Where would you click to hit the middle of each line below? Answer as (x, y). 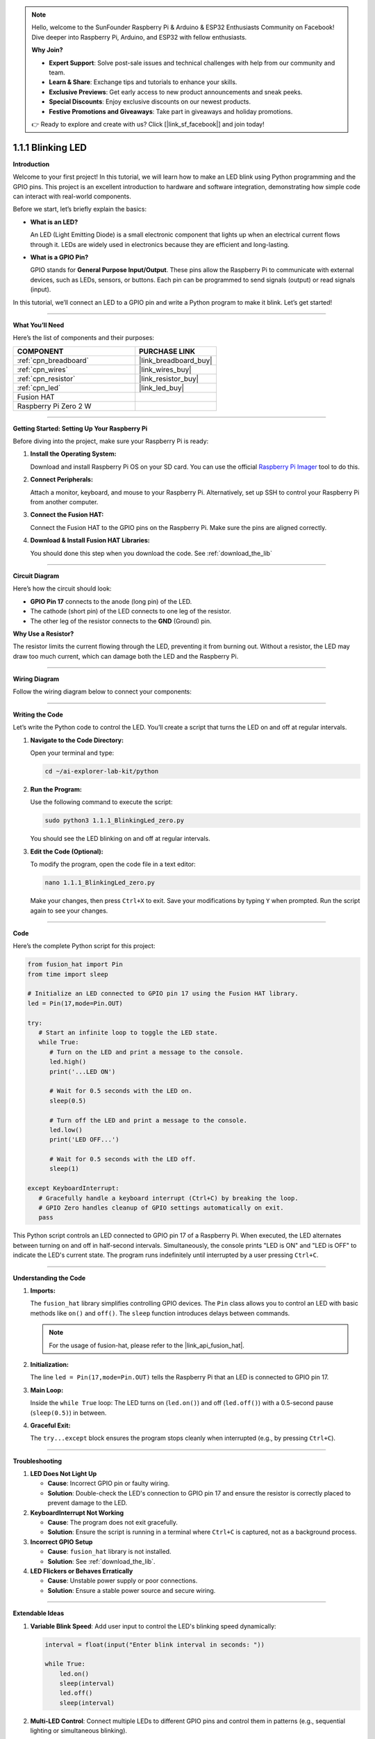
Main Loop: (47, 1390)
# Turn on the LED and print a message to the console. (147, 1052)
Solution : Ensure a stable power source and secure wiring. (132, 1590)
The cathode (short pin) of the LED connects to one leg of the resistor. (131, 611)
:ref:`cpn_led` (39, 387)
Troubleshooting (37, 1461)
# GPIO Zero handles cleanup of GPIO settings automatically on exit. (161, 1208)
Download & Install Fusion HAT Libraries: (90, 540)
